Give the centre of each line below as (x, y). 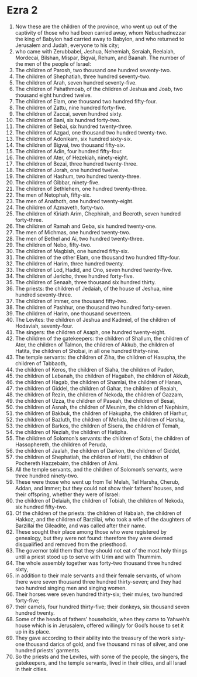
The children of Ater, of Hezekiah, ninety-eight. (72, 157)
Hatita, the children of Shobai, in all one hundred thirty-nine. (87, 351)
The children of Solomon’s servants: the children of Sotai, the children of (102, 438)
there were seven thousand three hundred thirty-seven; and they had (98, 581)
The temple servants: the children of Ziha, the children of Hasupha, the (100, 357)
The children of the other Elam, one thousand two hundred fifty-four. (98, 257)
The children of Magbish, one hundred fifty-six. (72, 251)
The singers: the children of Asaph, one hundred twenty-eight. (90, 332)
